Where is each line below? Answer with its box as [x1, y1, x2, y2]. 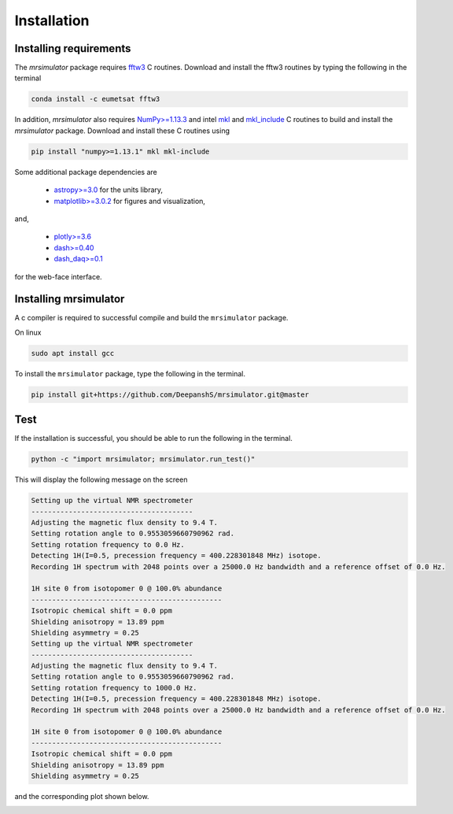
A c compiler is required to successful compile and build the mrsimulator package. [14, 313, 289, 323]
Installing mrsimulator [14, 292, 125, 306]
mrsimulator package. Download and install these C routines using [14, 126, 230, 135]
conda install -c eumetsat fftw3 [31, 94, 160, 104]
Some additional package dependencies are [14, 167, 157, 176]
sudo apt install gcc [31, 349, 115, 357]
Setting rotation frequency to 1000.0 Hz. [31, 683, 197, 692]
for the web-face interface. [14, 272, 102, 281]
